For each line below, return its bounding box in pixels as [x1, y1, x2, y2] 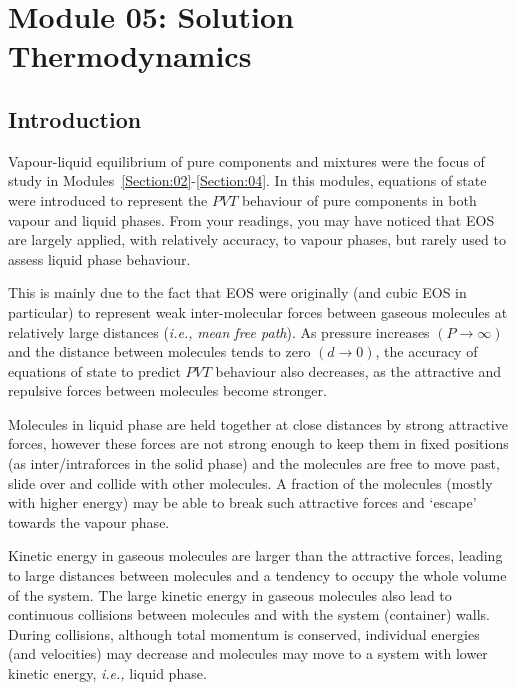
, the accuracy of [375, 341, 478, 362]
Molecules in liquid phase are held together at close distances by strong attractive [8, 413, 508, 434]
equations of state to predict [8, 360, 181, 381]
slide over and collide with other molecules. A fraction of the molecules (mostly [8, 472, 493, 493]
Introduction [8, 103, 142, 134]
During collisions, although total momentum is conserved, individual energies [8, 623, 480, 644]
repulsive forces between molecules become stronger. [8, 380, 327, 401]
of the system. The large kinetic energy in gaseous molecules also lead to [8, 584, 452, 605]
